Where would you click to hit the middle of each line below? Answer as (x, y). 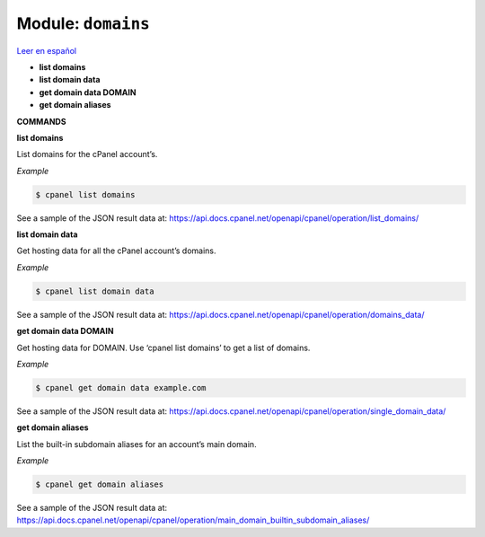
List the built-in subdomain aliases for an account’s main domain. (137, 444)
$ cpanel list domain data (95, 291)
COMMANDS (41, 121)
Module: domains (83, 23)
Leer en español (46, 50)
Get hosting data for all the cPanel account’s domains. (116, 251)
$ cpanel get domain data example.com (121, 387)
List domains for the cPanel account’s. (87, 154)
